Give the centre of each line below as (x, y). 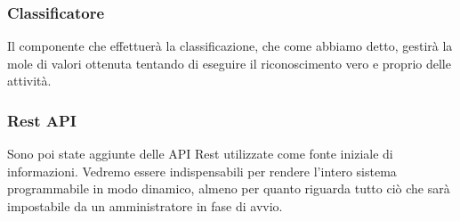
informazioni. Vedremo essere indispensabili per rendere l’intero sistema (202, 171)
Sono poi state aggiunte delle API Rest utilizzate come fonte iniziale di (200, 154)
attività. (29, 81)
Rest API (42, 120)
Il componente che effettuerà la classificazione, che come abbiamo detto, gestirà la (230, 46)
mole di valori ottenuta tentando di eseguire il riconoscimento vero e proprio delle (229, 63)
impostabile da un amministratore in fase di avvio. (145, 206)
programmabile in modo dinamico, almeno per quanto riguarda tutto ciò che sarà (229, 188)
